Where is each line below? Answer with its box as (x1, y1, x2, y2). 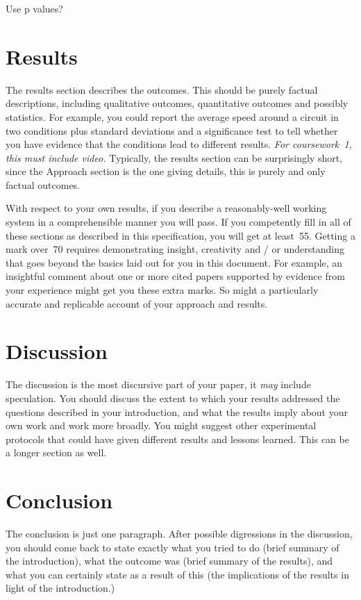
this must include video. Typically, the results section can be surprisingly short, (6, 150, 343, 165)
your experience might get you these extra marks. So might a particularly (6, 283, 319, 297)
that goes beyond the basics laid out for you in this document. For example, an (6, 255, 343, 269)
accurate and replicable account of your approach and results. (6, 296, 268, 310)
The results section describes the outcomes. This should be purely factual (6, 82, 318, 97)
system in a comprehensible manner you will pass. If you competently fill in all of (6, 215, 351, 229)
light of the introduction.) (6, 581, 115, 595)
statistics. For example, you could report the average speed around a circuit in (6, 109, 339, 124)
